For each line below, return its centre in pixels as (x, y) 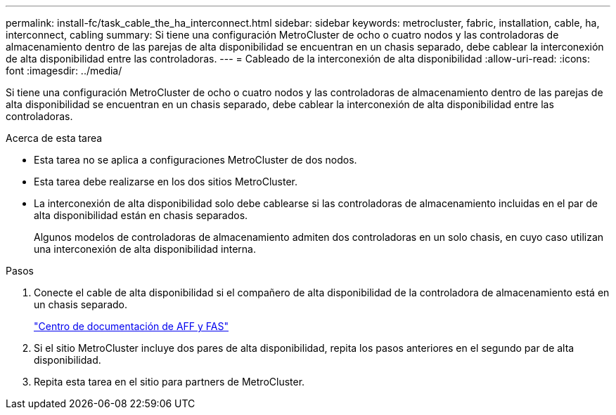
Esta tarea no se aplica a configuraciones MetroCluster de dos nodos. (195, 160)
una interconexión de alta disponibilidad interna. (145, 249)
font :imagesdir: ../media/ (64, 71)
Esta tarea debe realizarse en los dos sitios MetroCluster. (166, 182)
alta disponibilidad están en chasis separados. (141, 215)
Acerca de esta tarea (54, 138)
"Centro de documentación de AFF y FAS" (131, 326)
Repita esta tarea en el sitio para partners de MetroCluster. (169, 382)
